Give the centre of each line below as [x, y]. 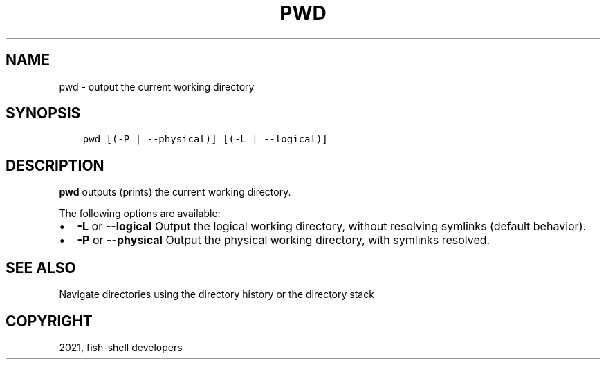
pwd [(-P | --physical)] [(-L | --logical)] [205, 139]
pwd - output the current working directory [157, 86]
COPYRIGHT [49, 321]
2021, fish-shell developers [121, 347]
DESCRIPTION [55, 165]
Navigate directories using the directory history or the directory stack [217, 294]
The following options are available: [140, 214]
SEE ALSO [41, 268]
